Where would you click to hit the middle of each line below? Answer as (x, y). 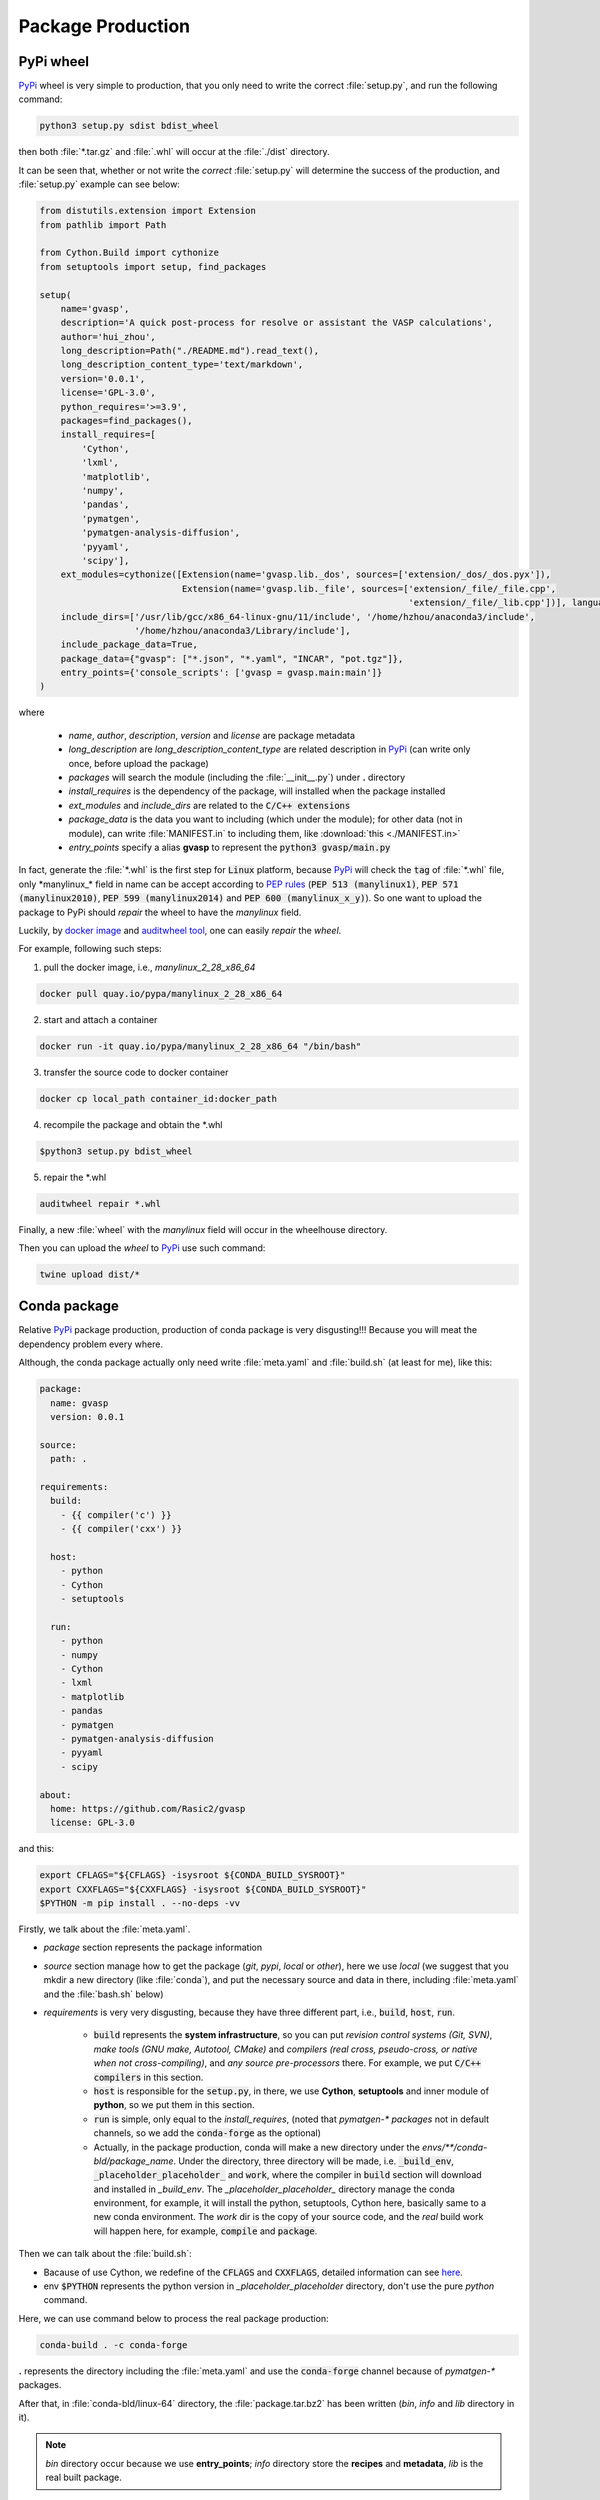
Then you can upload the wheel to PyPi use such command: (142, 1247)
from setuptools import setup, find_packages (153, 266)
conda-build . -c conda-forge (113, 2344)
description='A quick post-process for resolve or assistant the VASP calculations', (277, 323)
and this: (36, 1849)
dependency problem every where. (91, 1344)
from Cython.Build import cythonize (129, 253)
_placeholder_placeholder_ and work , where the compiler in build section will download (287, 2175)
